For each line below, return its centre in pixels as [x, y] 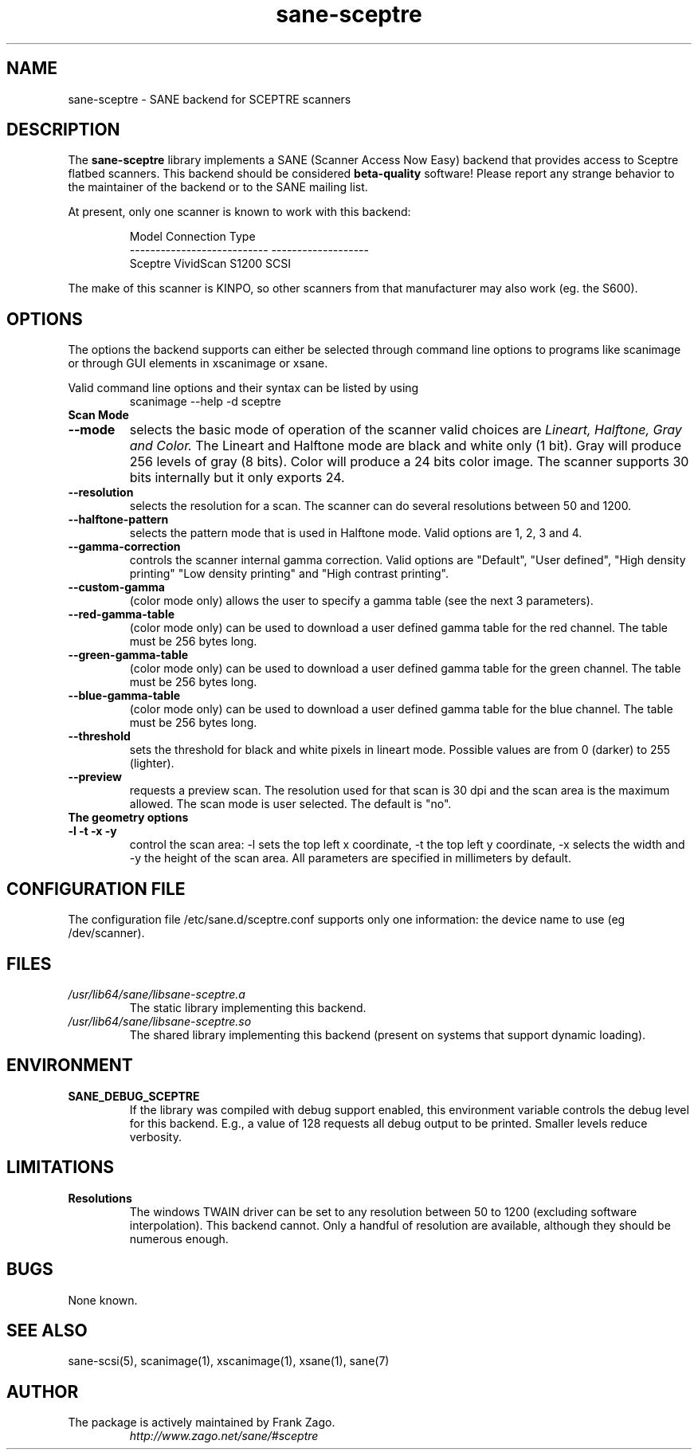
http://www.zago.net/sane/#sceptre [224, 1436]
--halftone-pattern [118, 520]
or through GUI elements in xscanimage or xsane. [198, 363]
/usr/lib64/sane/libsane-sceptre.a [157, 994]
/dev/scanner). [106, 933]
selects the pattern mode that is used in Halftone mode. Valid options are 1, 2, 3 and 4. [356, 533]
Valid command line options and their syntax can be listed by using [243, 388]
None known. [103, 1300]
